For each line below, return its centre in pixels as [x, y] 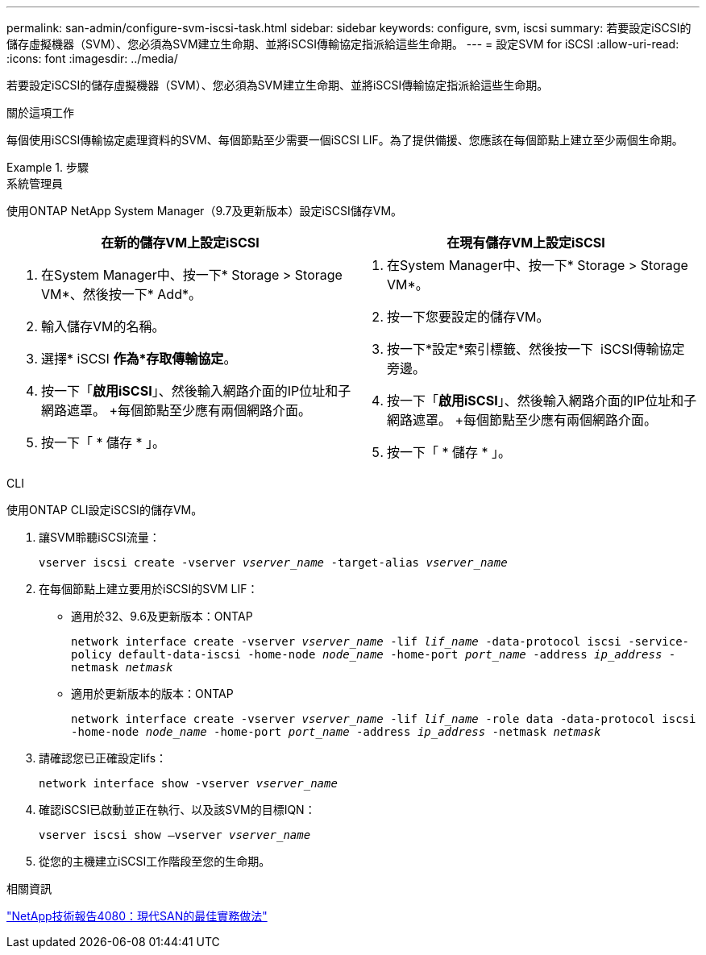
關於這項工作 [40, 112]
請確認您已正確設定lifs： [103, 758]
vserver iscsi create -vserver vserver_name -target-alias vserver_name [273, 563]
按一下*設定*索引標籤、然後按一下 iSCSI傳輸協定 [536, 349]
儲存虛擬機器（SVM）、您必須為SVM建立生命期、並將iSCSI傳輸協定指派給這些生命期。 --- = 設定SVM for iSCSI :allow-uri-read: [343, 44]
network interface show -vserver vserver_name [188, 783]
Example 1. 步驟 [48, 167]
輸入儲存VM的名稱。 [103, 326]
